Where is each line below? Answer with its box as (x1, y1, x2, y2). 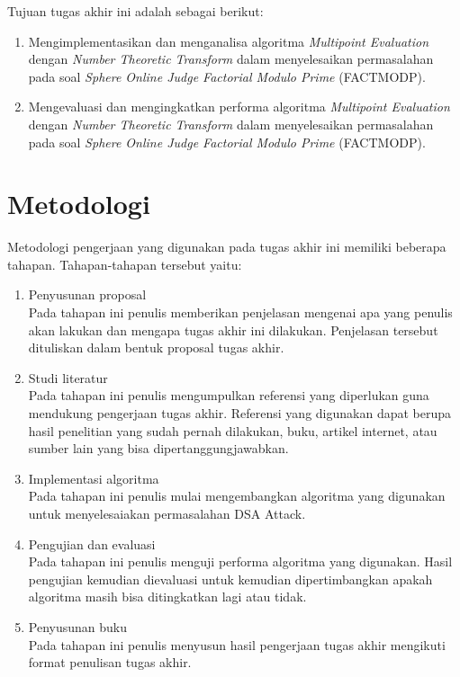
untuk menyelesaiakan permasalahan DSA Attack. (28, 504, 306, 522)
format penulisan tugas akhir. (28, 653, 192, 672)
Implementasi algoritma (28, 468, 159, 487)
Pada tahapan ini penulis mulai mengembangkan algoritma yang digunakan (28, 486, 446, 505)
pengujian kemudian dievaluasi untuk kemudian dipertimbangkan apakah (28, 569, 433, 588)
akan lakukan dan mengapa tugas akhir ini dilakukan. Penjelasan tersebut (28, 320, 438, 339)
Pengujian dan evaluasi (28, 534, 156, 553)
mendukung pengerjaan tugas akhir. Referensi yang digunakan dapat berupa (28, 404, 452, 423)
